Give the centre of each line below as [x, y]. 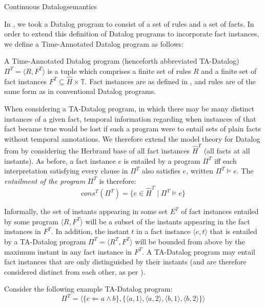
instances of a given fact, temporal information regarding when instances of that [130, 118]
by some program [31, 221]
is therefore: [118, 180]
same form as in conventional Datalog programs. [80, 91]
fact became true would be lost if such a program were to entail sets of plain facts [132, 129]
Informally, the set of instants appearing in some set [86, 211]
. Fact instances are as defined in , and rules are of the [170, 81]
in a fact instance [164, 231]
